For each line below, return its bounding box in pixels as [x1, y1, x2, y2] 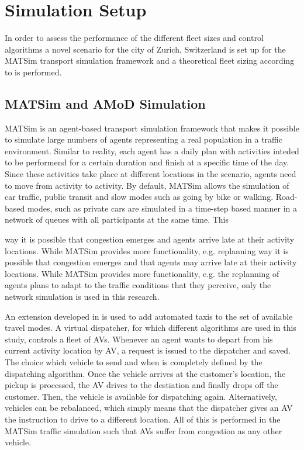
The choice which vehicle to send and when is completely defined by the [5, 355, 262, 368]
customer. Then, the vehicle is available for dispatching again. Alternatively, [5, 390, 277, 402]
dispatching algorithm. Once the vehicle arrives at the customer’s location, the [5, 367, 286, 379]
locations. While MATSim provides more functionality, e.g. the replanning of [5, 267, 279, 279]
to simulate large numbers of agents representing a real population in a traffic [5, 133, 282, 146]
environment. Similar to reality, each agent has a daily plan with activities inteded [5, 144, 299, 157]
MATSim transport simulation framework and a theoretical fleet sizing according [5, 54, 295, 67]
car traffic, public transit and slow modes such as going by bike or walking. [5, 191, 274, 203]
